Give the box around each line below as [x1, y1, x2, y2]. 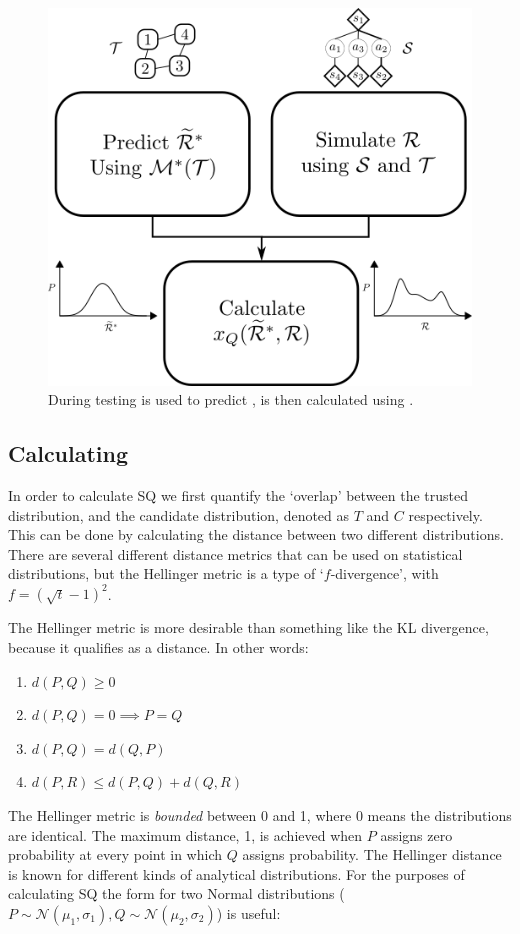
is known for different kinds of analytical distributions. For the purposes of [8, 863, 465, 884]
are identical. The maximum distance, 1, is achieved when [8, 824, 363, 845]
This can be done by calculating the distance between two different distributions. [8, 524, 504, 545]
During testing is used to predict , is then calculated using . [48, 389, 414, 410]
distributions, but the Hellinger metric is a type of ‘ [8, 563, 324, 584]
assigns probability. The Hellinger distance [242, 844, 502, 865]
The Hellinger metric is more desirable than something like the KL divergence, [8, 617, 489, 638]
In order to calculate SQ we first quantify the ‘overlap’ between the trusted [8, 484, 469, 505]
